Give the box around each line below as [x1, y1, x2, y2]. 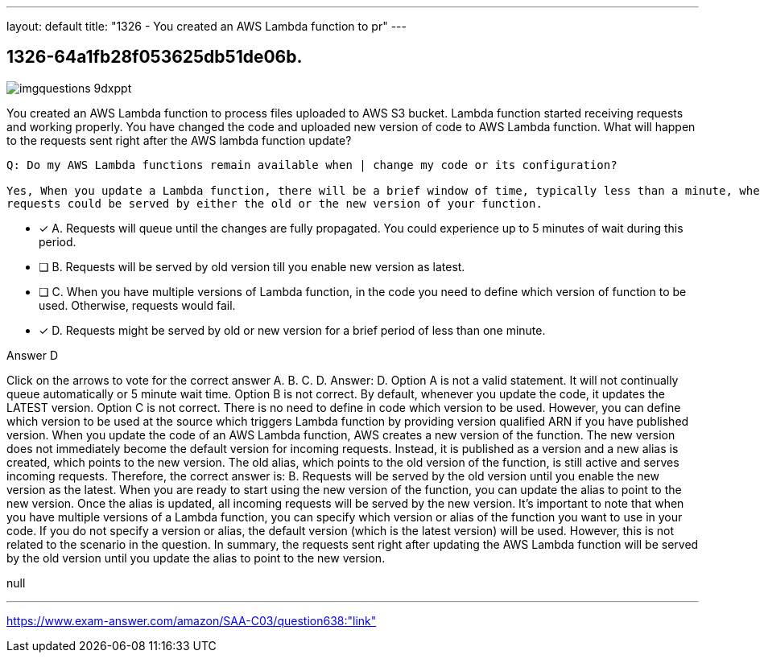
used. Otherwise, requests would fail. [39, 298, 236, 312]
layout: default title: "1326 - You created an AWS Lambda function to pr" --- [6, 19, 407, 33]
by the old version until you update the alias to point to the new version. [6, 550, 386, 565]
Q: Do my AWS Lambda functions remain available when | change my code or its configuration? [6, 158, 617, 171]
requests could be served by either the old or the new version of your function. [6, 196, 543, 210]
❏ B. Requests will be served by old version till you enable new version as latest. [39, 259, 465, 274]
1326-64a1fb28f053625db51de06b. [6, 47, 303, 68]
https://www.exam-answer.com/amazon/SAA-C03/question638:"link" [6, 613, 377, 628]
